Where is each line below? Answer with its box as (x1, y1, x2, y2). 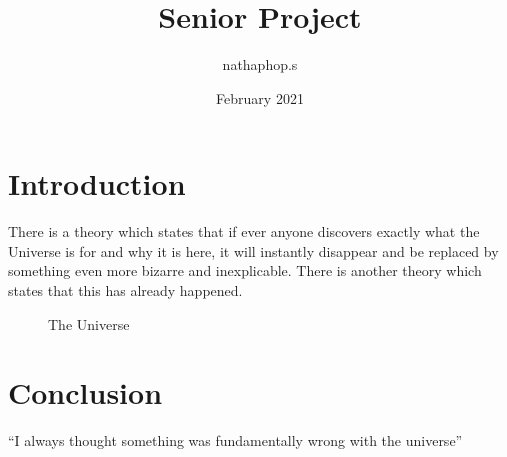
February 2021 (216, 87, 304, 108)
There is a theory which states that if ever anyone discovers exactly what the (8, 221, 480, 242)
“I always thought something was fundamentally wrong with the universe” (8, 430, 463, 451)
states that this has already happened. (8, 280, 243, 301)
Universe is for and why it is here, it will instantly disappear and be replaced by (8, 240, 499, 261)
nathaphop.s (222, 54, 298, 75)
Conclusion (8, 372, 163, 413)
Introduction (8, 163, 186, 204)
